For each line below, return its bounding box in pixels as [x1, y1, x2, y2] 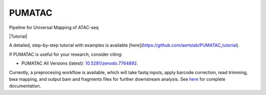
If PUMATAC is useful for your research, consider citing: [9, 51, 123, 57]
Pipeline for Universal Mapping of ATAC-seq [9, 24, 99, 30]
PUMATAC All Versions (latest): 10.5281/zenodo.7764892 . [21, 60, 138, 66]
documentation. [9, 83, 41, 89]
